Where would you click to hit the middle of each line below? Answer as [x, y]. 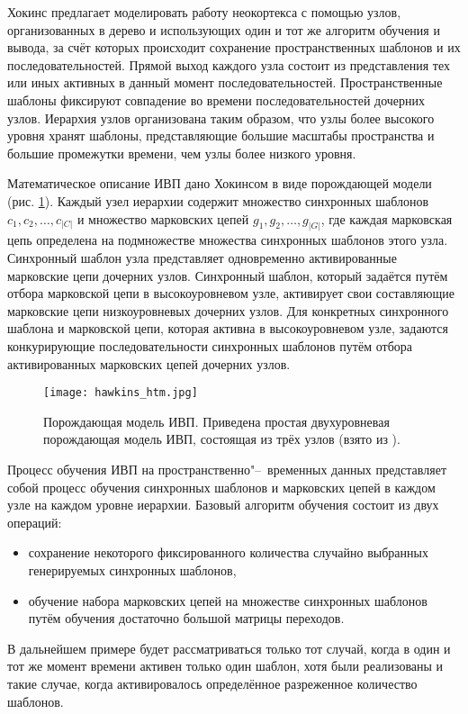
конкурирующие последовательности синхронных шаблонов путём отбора [210, 345]
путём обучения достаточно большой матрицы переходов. [186, 618]
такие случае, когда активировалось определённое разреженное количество [212, 683]
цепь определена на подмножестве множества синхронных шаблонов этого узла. [228, 240]
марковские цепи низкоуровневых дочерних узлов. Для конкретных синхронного [228, 310]
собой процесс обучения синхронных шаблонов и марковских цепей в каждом [221, 487]
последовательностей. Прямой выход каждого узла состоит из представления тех [229, 64]
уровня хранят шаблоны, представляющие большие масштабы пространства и [221, 136]
